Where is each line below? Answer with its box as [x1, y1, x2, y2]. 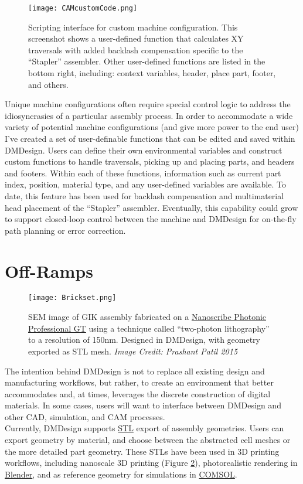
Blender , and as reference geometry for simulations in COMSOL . [5, 468, 237, 480]
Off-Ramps [5, 258, 93, 282]
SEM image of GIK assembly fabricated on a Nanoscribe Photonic [28, 311, 267, 323]
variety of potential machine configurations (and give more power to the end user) [5, 121, 299, 133]
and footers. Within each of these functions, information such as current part [5, 166, 281, 179]
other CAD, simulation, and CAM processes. [5, 410, 165, 422]
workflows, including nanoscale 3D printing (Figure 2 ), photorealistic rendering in [5, 456, 298, 469]
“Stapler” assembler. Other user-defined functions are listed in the [28, 55, 265, 67]
